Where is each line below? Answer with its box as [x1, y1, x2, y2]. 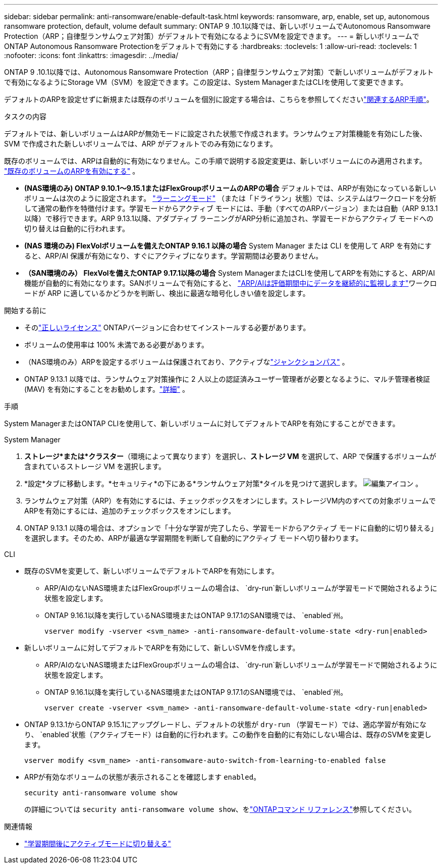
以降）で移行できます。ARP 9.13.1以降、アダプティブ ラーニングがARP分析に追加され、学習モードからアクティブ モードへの [24, 214, 434, 223]
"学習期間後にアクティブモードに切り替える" [24, 839, 172, 848]
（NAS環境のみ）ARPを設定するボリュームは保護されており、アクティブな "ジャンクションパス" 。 [24, 358, 349, 366]
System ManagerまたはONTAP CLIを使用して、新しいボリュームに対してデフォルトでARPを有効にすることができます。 [4, 419, 400, 428]
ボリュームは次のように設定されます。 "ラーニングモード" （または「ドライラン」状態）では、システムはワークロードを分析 [24, 194, 436, 202]
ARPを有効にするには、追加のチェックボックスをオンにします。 [24, 506, 235, 515]
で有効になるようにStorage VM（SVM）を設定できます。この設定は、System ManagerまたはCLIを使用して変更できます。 [4, 78, 408, 86]
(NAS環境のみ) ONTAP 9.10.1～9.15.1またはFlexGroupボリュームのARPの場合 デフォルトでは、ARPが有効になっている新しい [24, 184, 436, 192]
